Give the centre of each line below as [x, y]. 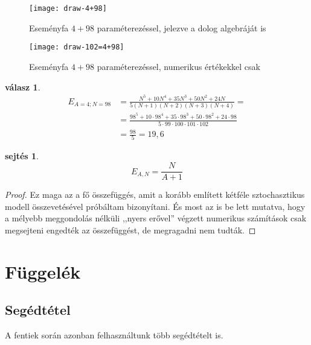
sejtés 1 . [22, 156]
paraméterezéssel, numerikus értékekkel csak [178, 66]
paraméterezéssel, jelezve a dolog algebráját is [181, 27]
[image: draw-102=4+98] [77, 47]
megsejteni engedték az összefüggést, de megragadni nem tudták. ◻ [130, 229]
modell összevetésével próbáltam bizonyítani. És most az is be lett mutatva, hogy [155, 206]
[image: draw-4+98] [68, 8]
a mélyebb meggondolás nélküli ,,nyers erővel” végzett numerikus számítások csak [156, 218]
